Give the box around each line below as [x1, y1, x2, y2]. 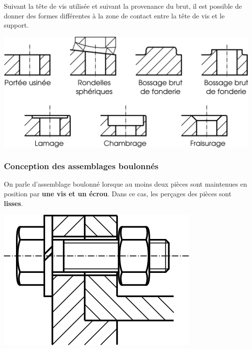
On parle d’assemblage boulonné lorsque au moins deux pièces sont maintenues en [4, 179, 247, 189]
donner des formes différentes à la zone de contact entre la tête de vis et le [4, 10, 225, 20]
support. [4, 20, 29, 30]
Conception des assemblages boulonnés [4, 160, 159, 172]
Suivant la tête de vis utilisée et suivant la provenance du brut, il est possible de [4, 1, 242, 11]
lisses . [4, 198, 23, 208]
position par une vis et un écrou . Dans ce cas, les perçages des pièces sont [4, 189, 232, 199]
